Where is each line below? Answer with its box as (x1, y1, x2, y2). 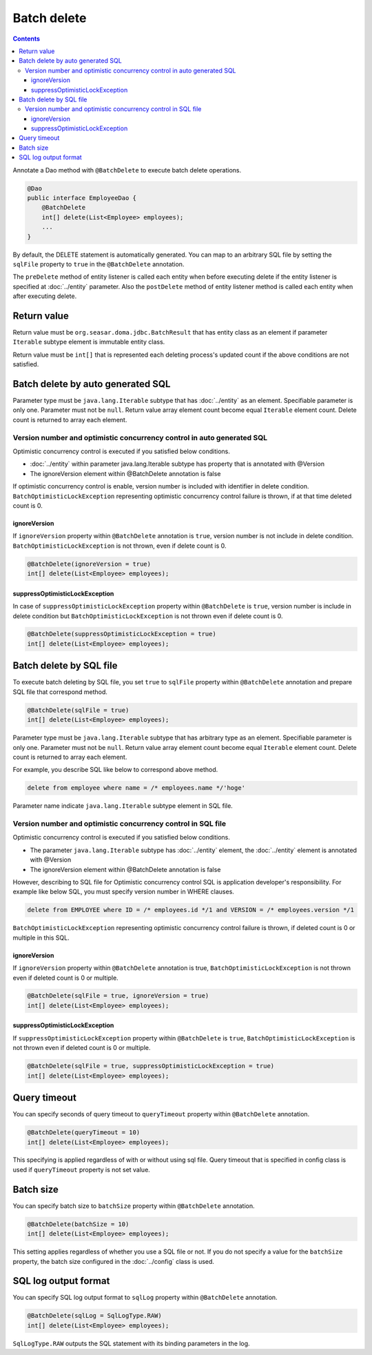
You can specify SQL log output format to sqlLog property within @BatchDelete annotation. (12, 1294, 278, 1302)
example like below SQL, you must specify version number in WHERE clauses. (12, 887, 234, 896)
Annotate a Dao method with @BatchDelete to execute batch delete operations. (12, 166, 241, 174)
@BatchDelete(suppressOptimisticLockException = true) (27, 630, 216, 638)
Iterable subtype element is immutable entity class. (12, 338, 165, 346)
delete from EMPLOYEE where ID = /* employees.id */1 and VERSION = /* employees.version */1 (27, 906, 355, 914)
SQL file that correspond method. (12, 687, 108, 696)
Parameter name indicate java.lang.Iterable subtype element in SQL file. (12, 802, 234, 810)
